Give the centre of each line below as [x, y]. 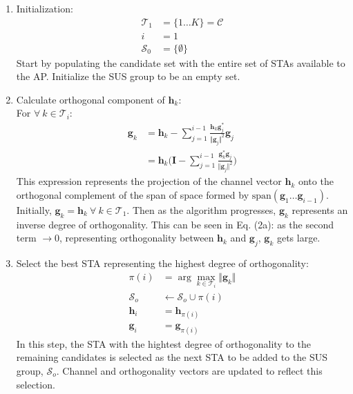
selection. [36, 384]
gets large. [298, 238]
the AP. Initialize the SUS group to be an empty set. [128, 76]
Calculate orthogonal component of [90, 99]
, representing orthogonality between [137, 238]
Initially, [34, 210]
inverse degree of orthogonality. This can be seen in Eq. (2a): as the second [175, 224]
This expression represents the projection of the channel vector [149, 181]
